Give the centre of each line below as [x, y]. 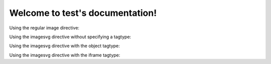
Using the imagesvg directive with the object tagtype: [64, 46]
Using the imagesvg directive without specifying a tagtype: [70, 37]
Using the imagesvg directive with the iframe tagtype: [65, 55]
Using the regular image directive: [44, 28]
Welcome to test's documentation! [83, 13]
